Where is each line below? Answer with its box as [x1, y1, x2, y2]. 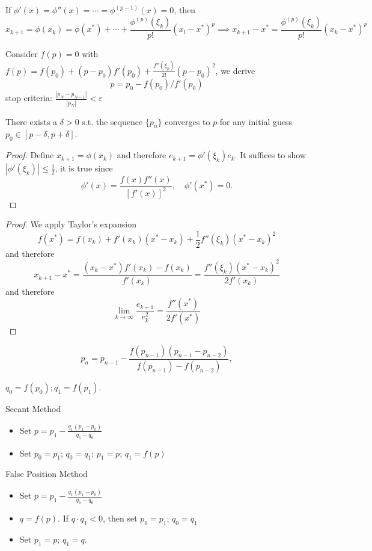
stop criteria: [5, 91, 52, 104]
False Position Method [5, 467, 88, 480]
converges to [165, 115, 210, 128]
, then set [103, 512, 138, 525]
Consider [5, 48, 38, 60]
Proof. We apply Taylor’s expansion [5, 218, 136, 230]
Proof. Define [5, 149, 54, 161]
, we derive [215, 64, 255, 76]
